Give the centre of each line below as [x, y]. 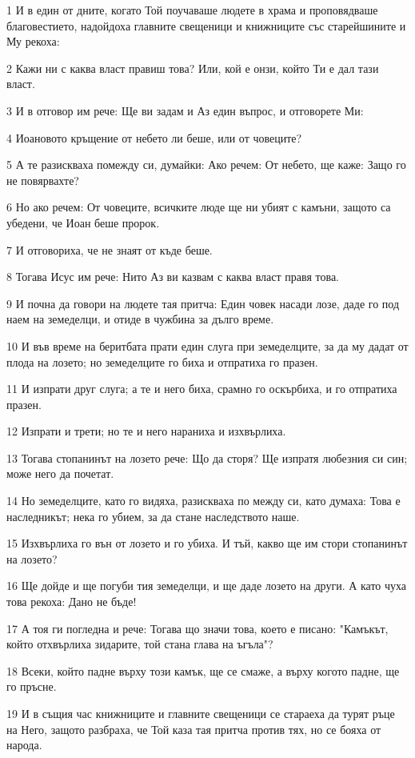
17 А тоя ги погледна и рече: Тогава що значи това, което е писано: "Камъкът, [198, 628]
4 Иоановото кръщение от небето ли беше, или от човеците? [154, 137]
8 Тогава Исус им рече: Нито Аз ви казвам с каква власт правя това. [173, 277]
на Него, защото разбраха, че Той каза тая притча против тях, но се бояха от [194, 729]
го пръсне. [32, 686]
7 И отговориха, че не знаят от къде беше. [110, 249]
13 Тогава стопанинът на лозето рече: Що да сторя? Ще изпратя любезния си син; [207, 457]
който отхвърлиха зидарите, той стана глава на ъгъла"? [140, 644]
